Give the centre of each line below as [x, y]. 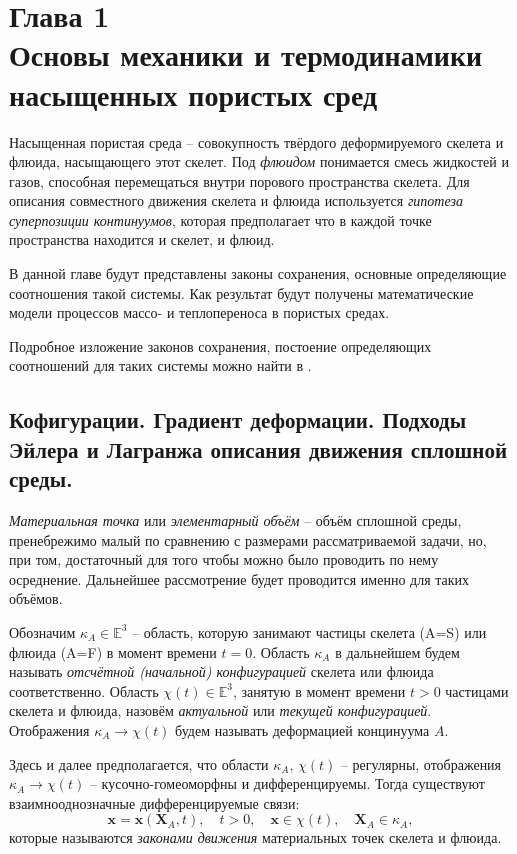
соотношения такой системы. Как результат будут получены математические [241, 292]
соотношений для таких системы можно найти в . [160, 365]
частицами [477, 690]
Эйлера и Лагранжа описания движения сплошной [258, 448]
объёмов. [36, 598]
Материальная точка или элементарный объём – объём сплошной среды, [235, 520]
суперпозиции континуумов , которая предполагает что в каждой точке [220, 219]
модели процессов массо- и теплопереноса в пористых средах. [199, 312]
